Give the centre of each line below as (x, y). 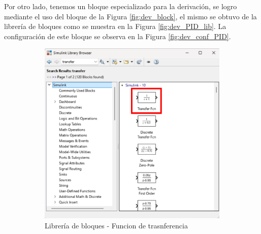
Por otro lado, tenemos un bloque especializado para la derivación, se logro (121, 6)
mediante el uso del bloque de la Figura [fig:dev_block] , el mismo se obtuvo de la (130, 16)
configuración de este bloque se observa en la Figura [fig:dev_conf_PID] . (118, 36)
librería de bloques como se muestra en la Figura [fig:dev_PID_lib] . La (115, 26)
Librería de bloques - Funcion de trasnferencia (116, 225)
